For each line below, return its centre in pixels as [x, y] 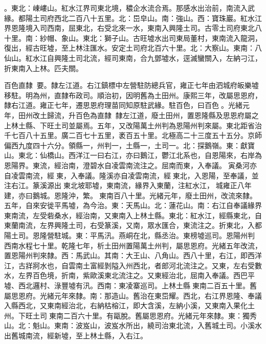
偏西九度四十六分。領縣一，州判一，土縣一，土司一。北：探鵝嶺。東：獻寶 [129, 145]
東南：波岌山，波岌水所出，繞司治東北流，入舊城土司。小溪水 [158, 325]
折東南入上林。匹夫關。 [43, 68]
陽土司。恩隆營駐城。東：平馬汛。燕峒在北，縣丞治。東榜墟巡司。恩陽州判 [129, 235]
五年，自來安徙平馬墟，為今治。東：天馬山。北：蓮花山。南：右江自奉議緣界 [133, 205]
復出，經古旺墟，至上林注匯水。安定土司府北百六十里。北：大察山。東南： [129, 48]
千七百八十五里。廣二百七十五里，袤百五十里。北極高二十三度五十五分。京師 [133, 135]
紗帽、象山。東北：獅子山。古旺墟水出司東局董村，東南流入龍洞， [151, 38]
